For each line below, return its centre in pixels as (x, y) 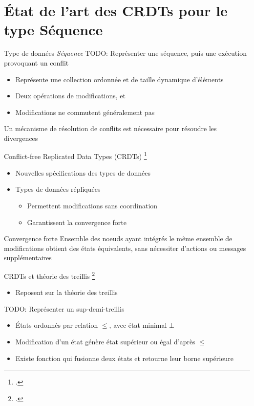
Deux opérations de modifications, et (70, 96)
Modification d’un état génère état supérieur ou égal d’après (105, 341)
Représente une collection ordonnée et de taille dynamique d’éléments (119, 79)
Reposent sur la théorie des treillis (66, 292)
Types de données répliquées (58, 189)
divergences (21, 138)
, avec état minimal (138, 325)
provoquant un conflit (36, 62)
